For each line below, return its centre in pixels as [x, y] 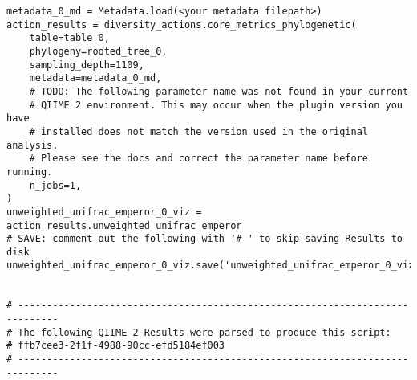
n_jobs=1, [55, 185]
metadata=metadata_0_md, [95, 78]
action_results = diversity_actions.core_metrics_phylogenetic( [182, 25]
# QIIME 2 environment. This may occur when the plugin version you [216, 105]
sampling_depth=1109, [87, 65]
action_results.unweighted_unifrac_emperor [124, 225]
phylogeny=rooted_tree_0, [98, 51]
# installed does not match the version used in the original [199, 131]
